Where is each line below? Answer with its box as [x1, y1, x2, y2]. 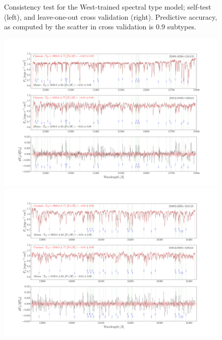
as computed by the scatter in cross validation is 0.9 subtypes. [4, 21, 196, 32]
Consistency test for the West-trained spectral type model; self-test [4, 2, 211, 12]
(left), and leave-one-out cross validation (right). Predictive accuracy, [4, 11, 217, 22]
